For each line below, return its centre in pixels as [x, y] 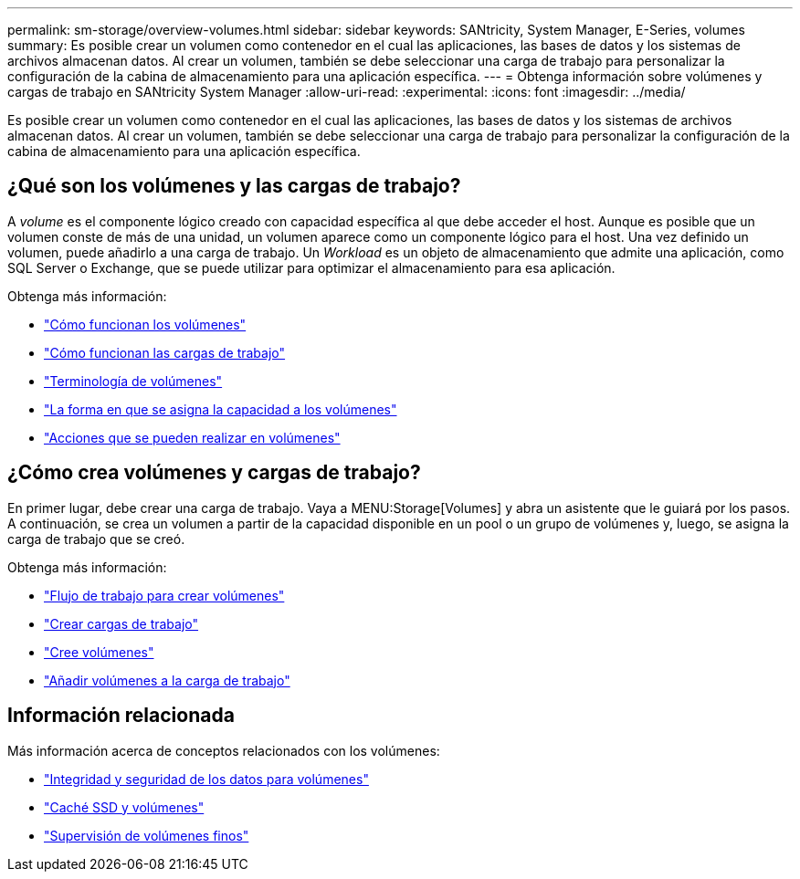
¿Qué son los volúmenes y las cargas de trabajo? [234, 186]
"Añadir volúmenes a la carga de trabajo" [167, 680]
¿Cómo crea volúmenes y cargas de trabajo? [214, 473]
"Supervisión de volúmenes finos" [147, 835]
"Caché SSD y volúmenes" [124, 807]
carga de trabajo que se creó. [96, 539]
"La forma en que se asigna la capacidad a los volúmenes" [221, 409]
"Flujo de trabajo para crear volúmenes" [164, 595]
